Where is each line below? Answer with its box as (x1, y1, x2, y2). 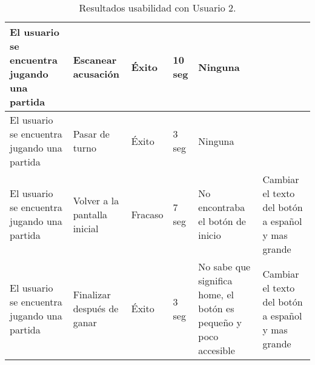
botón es (198, 301, 234, 315)
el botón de (198, 214, 246, 228)
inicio (198, 228, 221, 242)
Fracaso (131, 207, 164, 221)
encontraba (198, 200, 245, 214)
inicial (73, 221, 99, 235)
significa (198, 273, 233, 287)
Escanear (73, 53, 117, 67)
